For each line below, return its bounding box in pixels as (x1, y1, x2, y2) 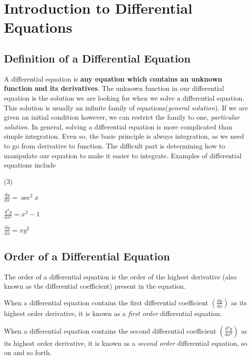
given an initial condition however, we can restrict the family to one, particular (4, 112, 240, 122)
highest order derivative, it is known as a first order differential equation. (4, 308, 222, 318)
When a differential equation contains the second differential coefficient (4, 325, 216, 336)
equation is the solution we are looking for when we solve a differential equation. (4, 92, 245, 103)
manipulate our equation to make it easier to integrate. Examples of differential (4, 150, 242, 160)
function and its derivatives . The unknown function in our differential (4, 83, 224, 93)
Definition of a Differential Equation (4, 50, 191, 65)
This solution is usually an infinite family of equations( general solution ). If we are (4, 102, 248, 112)
